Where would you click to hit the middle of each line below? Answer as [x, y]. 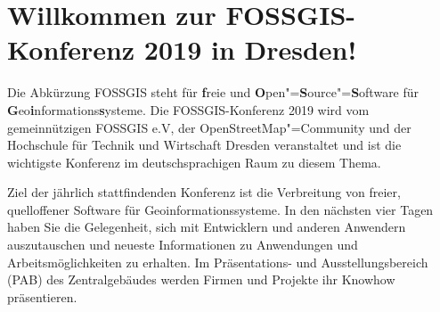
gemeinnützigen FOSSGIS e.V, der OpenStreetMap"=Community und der [209, 127]
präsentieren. [42, 296]
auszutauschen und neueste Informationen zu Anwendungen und [183, 245]
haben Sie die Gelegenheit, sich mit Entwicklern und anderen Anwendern [207, 227]
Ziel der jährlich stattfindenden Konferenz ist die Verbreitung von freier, [204, 192]
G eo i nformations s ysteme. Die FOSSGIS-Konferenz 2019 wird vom [188, 109]
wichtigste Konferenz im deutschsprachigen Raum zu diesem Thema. [194, 162]
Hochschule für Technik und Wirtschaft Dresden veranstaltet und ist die [204, 145]
